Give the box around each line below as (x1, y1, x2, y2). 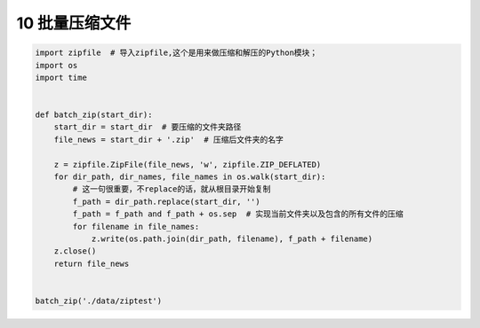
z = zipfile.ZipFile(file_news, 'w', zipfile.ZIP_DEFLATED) (53, 160, 322, 169)
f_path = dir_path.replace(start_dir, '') (72, 196, 261, 207)
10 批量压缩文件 (16, 13, 132, 33)
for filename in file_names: (72, 222, 200, 231)
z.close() (53, 246, 97, 256)
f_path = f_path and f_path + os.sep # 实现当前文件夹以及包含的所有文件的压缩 (72, 209, 404, 219)
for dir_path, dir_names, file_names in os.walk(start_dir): (53, 172, 326, 182)
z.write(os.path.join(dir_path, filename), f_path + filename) (91, 234, 373, 244)
